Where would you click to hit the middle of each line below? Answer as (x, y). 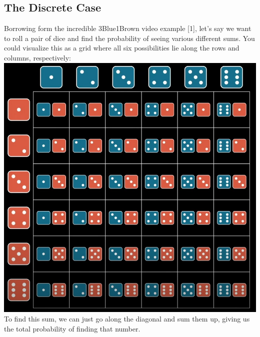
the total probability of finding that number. (72, 329)
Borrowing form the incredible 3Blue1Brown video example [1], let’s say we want (128, 28)
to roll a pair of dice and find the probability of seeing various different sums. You (129, 38)
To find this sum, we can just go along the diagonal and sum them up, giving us (127, 319)
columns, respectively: (37, 57)
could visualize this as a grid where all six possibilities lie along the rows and (122, 48)
